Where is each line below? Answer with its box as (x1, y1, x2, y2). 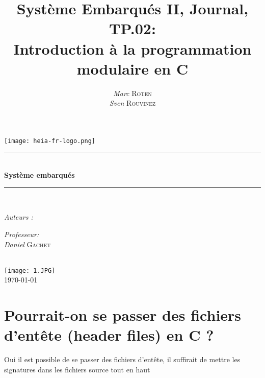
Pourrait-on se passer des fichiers (4, 304, 242, 325)
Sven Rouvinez (109, 98, 156, 108)
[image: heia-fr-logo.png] (4, 137, 95, 145)
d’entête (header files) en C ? (4, 324, 214, 345)
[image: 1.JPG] (4, 267, 56, 274)
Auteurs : (4, 211, 33, 222)
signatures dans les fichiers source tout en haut (4, 364, 150, 374)
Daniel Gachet (4, 239, 51, 249)
